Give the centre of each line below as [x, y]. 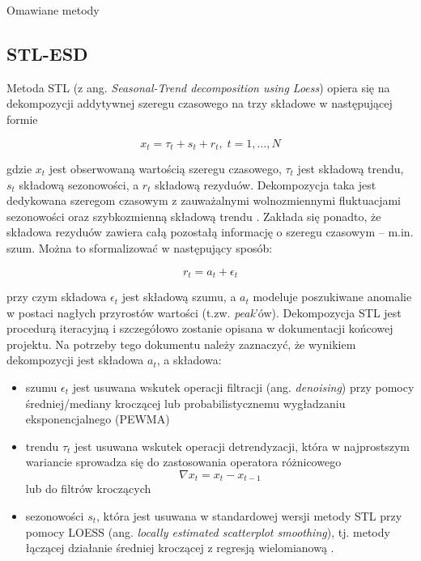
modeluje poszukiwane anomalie [332, 297]
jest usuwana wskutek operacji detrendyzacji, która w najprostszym [242, 446]
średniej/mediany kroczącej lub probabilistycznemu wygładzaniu [185, 403]
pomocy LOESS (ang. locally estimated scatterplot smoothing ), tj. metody [208, 531]
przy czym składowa [57, 297]
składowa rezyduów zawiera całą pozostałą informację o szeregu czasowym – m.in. [210, 232]
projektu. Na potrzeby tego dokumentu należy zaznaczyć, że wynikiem [181, 344]
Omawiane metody [53, 10]
